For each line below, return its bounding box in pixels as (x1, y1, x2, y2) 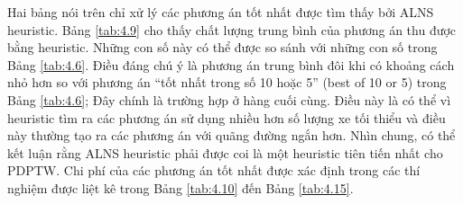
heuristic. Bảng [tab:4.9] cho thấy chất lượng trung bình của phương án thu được (7, 20, 457, 39)
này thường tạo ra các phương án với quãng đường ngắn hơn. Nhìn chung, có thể (7, 126, 456, 145)
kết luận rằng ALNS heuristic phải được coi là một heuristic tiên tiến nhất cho (7, 143, 443, 162)
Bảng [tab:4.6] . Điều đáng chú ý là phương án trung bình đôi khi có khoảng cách (7, 55, 455, 74)
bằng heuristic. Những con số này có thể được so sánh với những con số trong (7, 38, 438, 57)
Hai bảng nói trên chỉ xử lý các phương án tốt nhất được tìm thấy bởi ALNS (7, 3, 434, 21)
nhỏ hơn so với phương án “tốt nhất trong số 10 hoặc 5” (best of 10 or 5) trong (7, 73, 447, 92)
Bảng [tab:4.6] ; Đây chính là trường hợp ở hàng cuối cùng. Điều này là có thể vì (7, 90, 451, 109)
